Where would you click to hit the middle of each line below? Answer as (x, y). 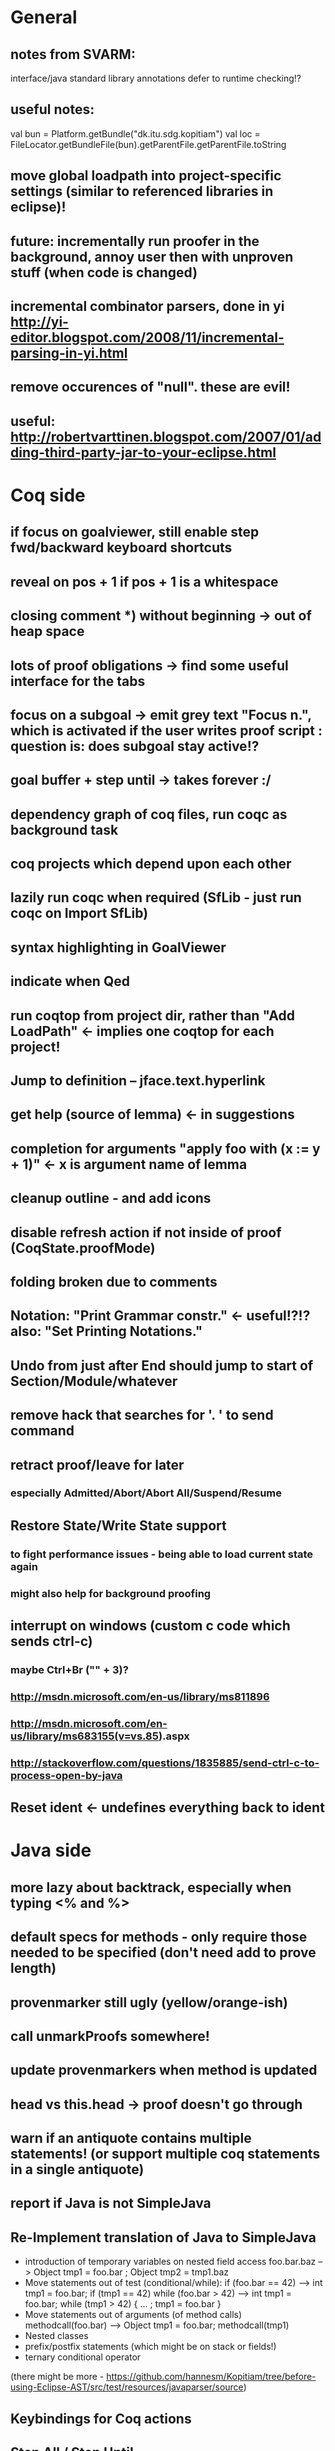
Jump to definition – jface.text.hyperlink (138, 1081)
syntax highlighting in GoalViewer (118, 947)
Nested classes (56, 2336)
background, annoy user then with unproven (152, 256)
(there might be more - (57, 2377)
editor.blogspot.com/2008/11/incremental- (147, 337)
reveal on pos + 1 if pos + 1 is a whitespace (144, 581)
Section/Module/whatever (94, 1381)
